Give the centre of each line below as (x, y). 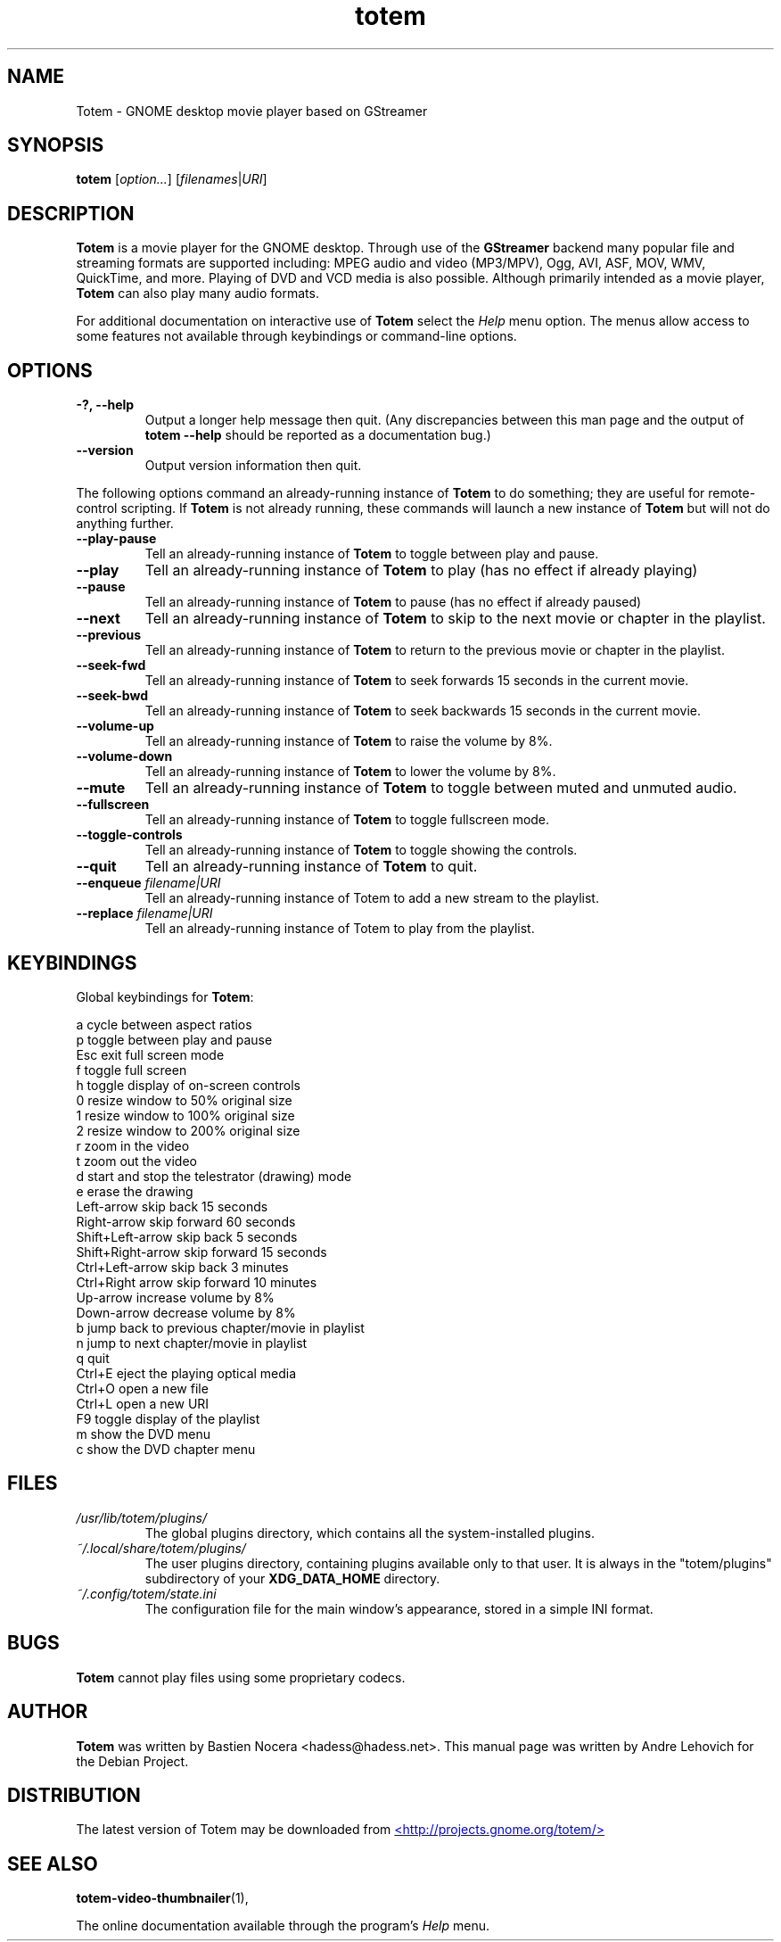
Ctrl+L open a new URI (143, 1403)
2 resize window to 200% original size (188, 1130)
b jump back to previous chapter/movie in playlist (220, 1327)
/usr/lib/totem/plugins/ (141, 1517)
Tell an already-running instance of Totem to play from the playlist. (340, 929)
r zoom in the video (133, 1145)
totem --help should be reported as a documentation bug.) (318, 435)
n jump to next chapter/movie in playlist (192, 1343)
